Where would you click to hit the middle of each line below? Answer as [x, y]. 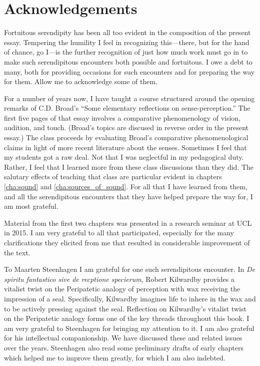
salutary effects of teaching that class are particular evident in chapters [113, 176]
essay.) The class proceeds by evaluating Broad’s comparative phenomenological [126, 137]
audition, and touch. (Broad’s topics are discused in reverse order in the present [126, 127]
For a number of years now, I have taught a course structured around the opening [129, 98]
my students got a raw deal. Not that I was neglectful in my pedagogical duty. [124, 157]
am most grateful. [31, 206]
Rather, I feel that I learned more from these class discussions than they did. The [129, 166]
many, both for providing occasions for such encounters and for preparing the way [129, 71]
